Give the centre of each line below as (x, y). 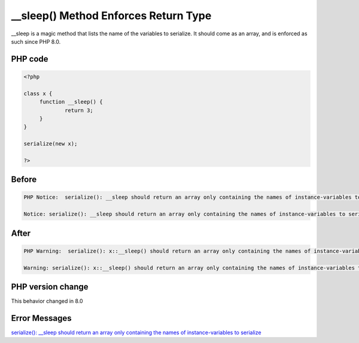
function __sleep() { (71, 102)
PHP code (30, 59)
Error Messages (41, 318)
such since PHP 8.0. (36, 41)
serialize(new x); (51, 144)
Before (24, 180)
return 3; (79, 110)
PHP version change (50, 287)
